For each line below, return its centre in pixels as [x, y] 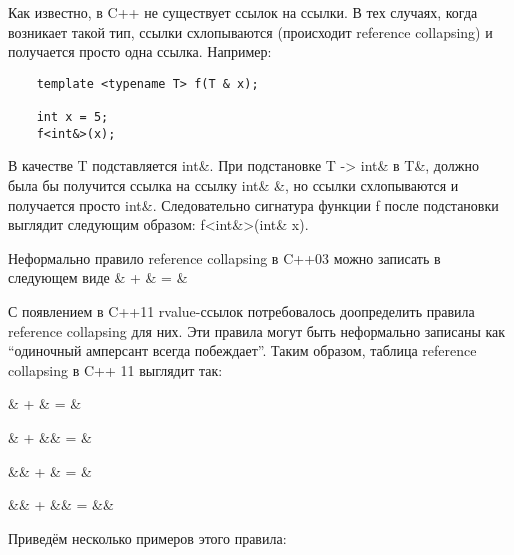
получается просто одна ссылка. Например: [140, 51]
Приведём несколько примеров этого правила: [147, 537]
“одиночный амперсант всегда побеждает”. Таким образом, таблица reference [242, 350]
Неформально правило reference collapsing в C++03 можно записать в [224, 257]
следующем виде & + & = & [98, 277]
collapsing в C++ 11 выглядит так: [115, 369]
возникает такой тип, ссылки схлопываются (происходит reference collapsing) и [250, 31]
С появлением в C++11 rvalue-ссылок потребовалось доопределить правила [241, 310]
